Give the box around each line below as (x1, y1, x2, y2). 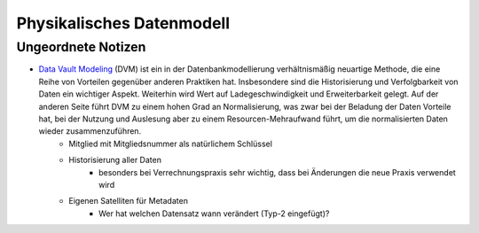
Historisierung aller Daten (68, 155, 161, 166)
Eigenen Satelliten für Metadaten (68, 196, 188, 206)
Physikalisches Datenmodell (16, 13, 231, 33)
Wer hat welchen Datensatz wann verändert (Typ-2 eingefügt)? (98, 208, 330, 219)
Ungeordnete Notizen (16, 39, 146, 55)
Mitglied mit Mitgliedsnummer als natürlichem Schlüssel (68, 138, 272, 149)
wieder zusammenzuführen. (38, 126, 142, 136)
